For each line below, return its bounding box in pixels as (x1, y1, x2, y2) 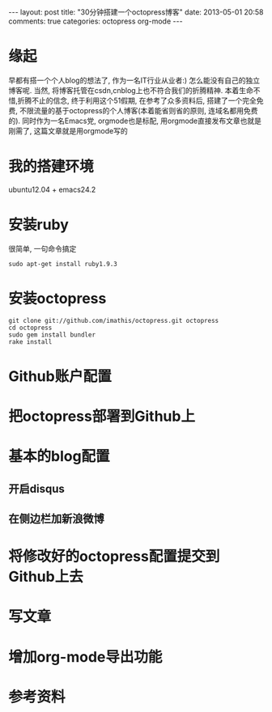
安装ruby (8, 216, 69, 234)
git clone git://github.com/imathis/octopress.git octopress (8, 316, 219, 324)
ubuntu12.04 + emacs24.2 (8, 184, 96, 194)
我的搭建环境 (8, 158, 95, 176)
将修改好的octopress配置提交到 (8, 548, 220, 566)
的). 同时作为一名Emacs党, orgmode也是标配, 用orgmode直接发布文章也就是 (8, 116, 261, 125)
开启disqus (8, 481, 65, 495)
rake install (8, 337, 53, 345)
